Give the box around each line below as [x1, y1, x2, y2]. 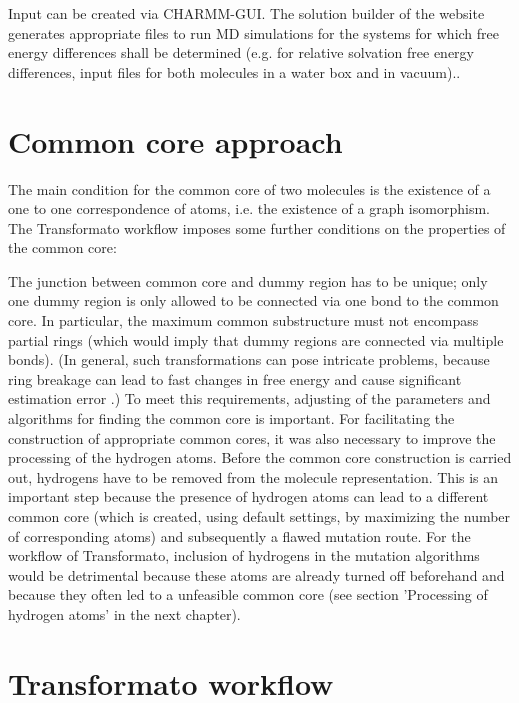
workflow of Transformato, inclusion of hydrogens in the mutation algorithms [8, 545, 480, 566]
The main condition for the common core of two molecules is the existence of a [8, 178, 491, 199]
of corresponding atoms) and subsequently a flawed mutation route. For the [8, 525, 471, 546]
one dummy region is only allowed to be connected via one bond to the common [8, 290, 499, 311]
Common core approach [8, 120, 343, 161]
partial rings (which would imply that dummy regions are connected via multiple [8, 329, 504, 350]
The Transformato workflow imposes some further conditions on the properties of [8, 217, 506, 238]
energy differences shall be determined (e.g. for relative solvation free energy [8, 42, 474, 63]
